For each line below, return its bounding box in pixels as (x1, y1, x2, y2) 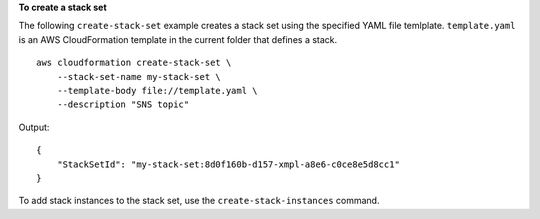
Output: (18, 121, 50, 133)
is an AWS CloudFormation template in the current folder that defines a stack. (18, 33, 338, 45)
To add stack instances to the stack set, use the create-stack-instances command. (18, 195, 380, 207)
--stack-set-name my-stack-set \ (56, 71, 222, 82)
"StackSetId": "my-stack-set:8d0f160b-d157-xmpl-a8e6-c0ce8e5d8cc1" (56, 158, 400, 170)
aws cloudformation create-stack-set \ (36, 57, 232, 69)
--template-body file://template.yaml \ (56, 85, 259, 96)
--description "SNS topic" (56, 99, 190, 110)
